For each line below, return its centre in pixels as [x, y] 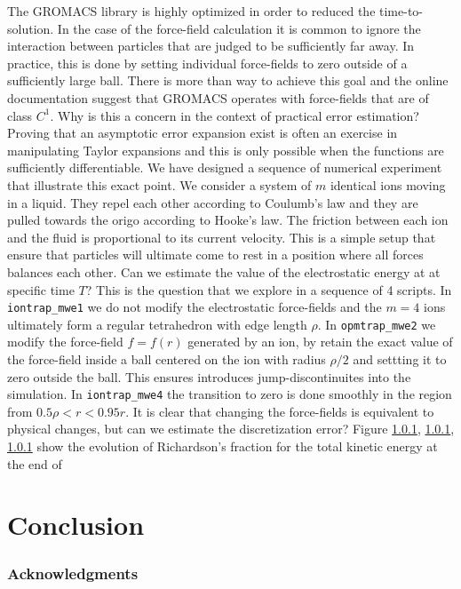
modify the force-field [65, 342]
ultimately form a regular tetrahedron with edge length [157, 324]
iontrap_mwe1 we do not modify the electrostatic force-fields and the [195, 307]
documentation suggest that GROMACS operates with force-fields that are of [218, 97]
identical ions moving [388, 184]
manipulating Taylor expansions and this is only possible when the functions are [226, 150]
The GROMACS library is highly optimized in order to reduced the [191, 11]
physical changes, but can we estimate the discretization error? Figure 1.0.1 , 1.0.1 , [231, 429]
